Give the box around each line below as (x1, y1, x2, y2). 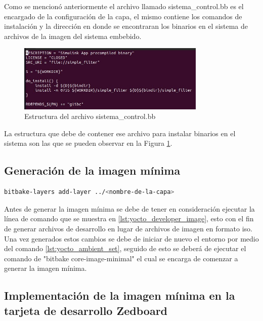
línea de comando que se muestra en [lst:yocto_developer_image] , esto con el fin (4, 213, 254, 224)
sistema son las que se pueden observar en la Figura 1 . (4, 138, 172, 148)
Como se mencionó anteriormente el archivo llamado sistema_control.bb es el (4, 1, 244, 11)
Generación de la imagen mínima (4, 163, 181, 178)
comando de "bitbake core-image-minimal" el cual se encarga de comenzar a (4, 253, 238, 263)
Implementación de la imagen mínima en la (4, 288, 235, 303)
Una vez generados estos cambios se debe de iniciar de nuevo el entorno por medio (4, 233, 259, 244)
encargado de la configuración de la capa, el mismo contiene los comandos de (4, 11, 242, 21)
